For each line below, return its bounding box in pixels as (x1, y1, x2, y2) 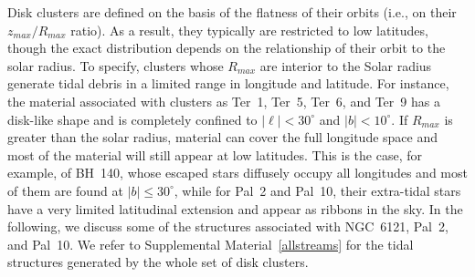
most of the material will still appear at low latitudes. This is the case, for (7, 145, 422, 164)
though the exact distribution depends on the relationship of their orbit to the (7, 38, 446, 57)
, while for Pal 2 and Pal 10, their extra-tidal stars (174, 180, 461, 200)
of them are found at (7, 180, 123, 200)
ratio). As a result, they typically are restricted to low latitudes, (70, 20, 428, 39)
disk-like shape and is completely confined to (7, 109, 258, 128)
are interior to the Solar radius (259, 56, 432, 75)
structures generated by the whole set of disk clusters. (7, 252, 309, 272)
